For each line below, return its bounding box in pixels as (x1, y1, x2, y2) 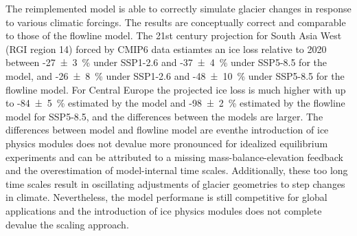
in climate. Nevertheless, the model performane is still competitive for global (5, 190, 327, 204)
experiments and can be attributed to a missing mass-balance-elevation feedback (5, 149, 343, 164)
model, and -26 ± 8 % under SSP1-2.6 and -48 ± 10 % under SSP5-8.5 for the (5, 68, 345, 83)
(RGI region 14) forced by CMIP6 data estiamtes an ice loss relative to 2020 (5, 41, 327, 56)
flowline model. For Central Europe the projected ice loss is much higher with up (5, 82, 346, 96)
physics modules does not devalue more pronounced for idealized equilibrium (5, 136, 328, 150)
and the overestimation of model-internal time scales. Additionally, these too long (5, 163, 348, 178)
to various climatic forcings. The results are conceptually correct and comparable (5, 14, 346, 29)
